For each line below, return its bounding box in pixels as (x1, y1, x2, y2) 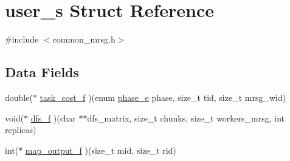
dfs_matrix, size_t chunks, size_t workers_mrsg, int (87, 111, 285, 124)
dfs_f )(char (30, 111, 76, 124)
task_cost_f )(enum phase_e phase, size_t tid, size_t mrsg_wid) (40, 91, 286, 103)
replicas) (5, 123, 36, 136)
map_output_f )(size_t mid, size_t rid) (25, 143, 176, 156)
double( (5, 91, 33, 103)
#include (5, 33, 39, 46)
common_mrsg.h (52, 33, 116, 46)
